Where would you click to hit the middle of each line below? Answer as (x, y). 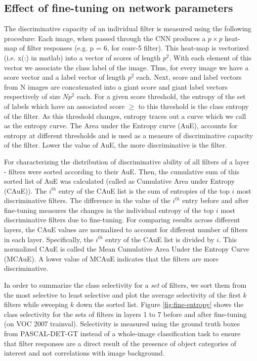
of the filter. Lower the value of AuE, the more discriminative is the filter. (116, 145)
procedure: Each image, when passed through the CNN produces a (105, 38)
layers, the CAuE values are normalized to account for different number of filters (126, 230)
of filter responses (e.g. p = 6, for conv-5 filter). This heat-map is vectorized (134, 48)
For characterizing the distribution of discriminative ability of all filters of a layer (127, 161)
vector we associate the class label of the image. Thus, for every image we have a (126, 67)
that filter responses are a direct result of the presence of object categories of (120, 343)
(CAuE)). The (25, 190)
